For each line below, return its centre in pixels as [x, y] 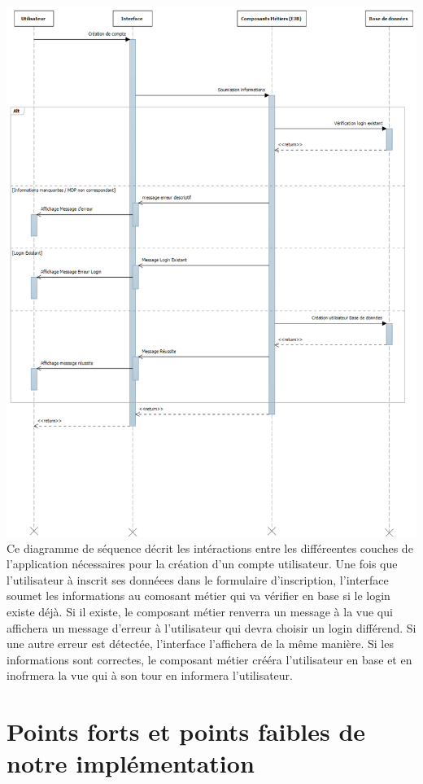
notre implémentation [131, 763]
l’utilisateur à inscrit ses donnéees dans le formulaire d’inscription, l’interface [198, 579]
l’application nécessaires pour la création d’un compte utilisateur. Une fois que [202, 564]
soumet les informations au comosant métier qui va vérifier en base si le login [198, 596]
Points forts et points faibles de [186, 731]
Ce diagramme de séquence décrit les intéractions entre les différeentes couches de [210, 547]
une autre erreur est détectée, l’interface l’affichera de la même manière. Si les [200, 644]
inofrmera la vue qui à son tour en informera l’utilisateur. [150, 675]
